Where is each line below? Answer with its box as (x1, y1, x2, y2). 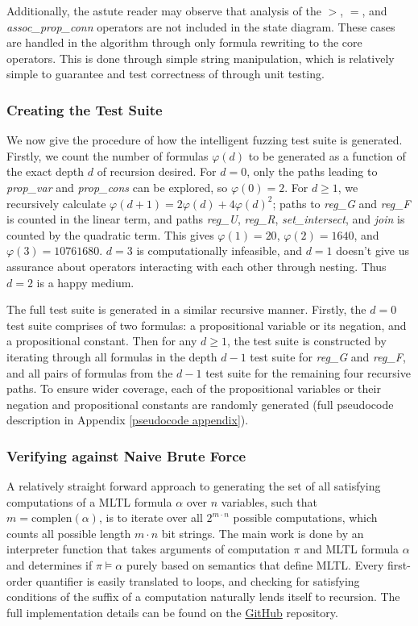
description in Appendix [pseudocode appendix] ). (6, 411, 249, 428)
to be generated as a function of (248, 147, 406, 164)
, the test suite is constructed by (226, 332, 387, 349)
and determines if (6, 557, 93, 574)
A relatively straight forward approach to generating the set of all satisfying (6, 478, 381, 495)
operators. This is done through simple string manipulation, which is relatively (6, 49, 395, 66)
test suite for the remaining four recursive (205, 364, 411, 381)
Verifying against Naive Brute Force (6, 445, 246, 465)
